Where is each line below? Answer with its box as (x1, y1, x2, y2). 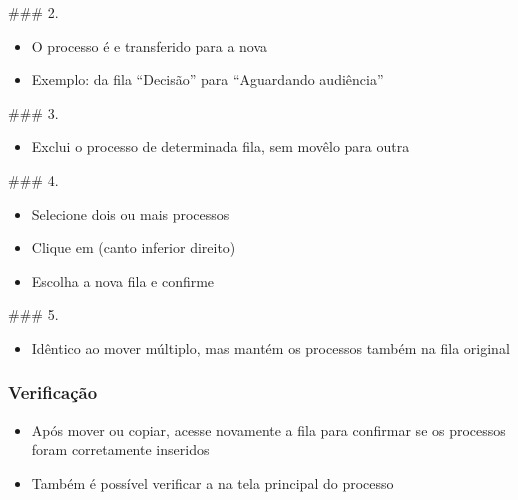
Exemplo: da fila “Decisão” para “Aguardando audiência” (31, 69, 384, 90)
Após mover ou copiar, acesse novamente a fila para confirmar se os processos (31, 419, 506, 440)
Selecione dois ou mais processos (31, 203, 230, 224)
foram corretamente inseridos (31, 439, 210, 460)
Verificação (8, 380, 98, 405)
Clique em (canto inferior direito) (31, 237, 236, 258)
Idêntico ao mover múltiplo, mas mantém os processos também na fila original (31, 337, 510, 358)
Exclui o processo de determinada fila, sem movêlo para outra (31, 136, 410, 157)
